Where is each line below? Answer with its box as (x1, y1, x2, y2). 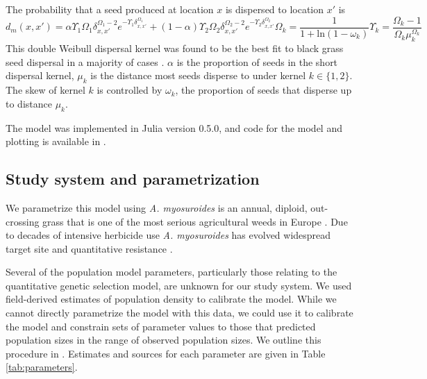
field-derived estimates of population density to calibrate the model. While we (6, 292, 337, 306)
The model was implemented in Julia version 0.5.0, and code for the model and (6, 120, 342, 135)
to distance (6, 96, 52, 110)
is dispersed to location (225, 2, 324, 16)
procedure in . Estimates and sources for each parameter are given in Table (6, 346, 326, 360)
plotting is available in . (6, 134, 106, 149)
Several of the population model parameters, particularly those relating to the (6, 264, 337, 279)
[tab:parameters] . (6, 360, 78, 374)
